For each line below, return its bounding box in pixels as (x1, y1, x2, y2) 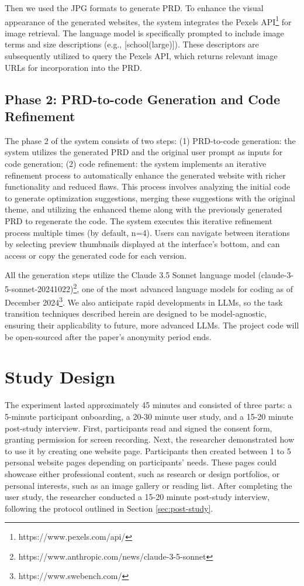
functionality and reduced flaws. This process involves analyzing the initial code (5, 180, 291, 193)
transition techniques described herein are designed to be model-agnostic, (5, 307, 267, 320)
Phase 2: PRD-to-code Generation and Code (5, 90, 280, 108)
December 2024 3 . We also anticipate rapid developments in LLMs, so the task (5, 294, 283, 308)
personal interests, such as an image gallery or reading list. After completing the (5, 479, 292, 491)
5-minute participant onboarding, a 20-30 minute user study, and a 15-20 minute (5, 410, 293, 422)
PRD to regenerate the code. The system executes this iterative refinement (5, 214, 272, 227)
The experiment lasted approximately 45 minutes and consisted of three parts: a (5, 399, 292, 411)
